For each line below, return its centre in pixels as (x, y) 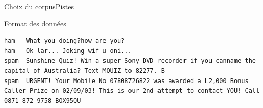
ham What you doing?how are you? (64, 41)
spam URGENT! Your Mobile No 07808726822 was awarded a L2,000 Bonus (126, 81)
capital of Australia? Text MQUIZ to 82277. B (84, 71)
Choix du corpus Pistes (39, 6)
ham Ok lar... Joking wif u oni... (68, 51)
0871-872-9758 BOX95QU (43, 101)
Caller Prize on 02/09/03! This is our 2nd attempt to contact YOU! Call (132, 91)
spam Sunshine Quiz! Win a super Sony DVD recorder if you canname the (130, 61)
